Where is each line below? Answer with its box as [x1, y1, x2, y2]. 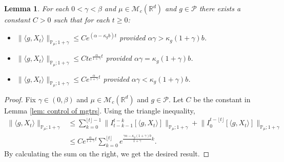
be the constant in [193, 94, 251, 104]
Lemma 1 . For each [4, 3, 69, 13]
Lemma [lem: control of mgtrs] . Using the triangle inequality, [4, 105, 195, 115]
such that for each [53, 14, 110, 25]
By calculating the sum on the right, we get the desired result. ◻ [4, 148, 210, 158]
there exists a [199, 3, 241, 13]
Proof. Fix [4, 94, 36, 104]
